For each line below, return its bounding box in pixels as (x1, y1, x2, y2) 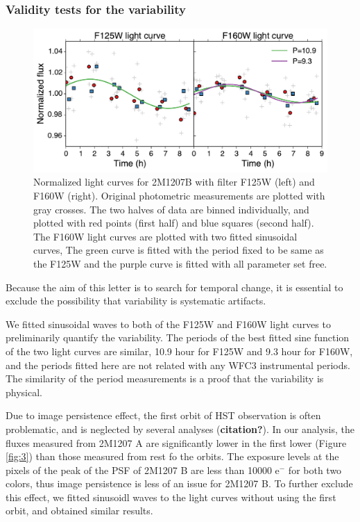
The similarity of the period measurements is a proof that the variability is (6, 371, 324, 386)
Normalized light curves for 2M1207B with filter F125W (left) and (33, 174, 315, 189)
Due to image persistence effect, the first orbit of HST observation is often (6, 408, 321, 423)
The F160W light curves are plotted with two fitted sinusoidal (33, 229, 298, 243)
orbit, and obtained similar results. (6, 503, 153, 518)
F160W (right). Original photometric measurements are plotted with (33, 188, 325, 203)
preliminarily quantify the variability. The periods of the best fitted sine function (6, 330, 350, 345)
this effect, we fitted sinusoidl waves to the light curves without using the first (6, 489, 336, 504)
